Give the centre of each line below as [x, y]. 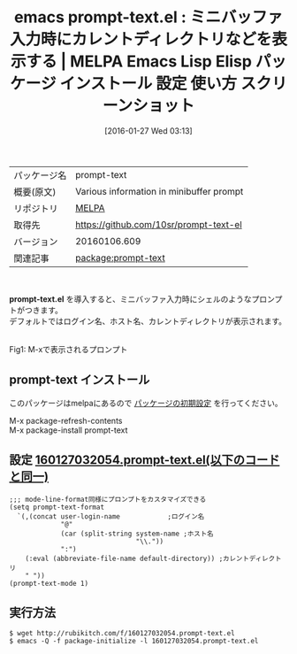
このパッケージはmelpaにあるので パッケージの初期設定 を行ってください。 [146, 403]
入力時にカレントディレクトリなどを [141, 39]
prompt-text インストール [80, 380]
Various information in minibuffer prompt [159, 191]
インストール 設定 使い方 [148, 84]
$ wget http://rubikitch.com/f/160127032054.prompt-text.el [122, 634]
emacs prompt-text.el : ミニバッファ [148, 17]
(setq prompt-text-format [57, 507]
